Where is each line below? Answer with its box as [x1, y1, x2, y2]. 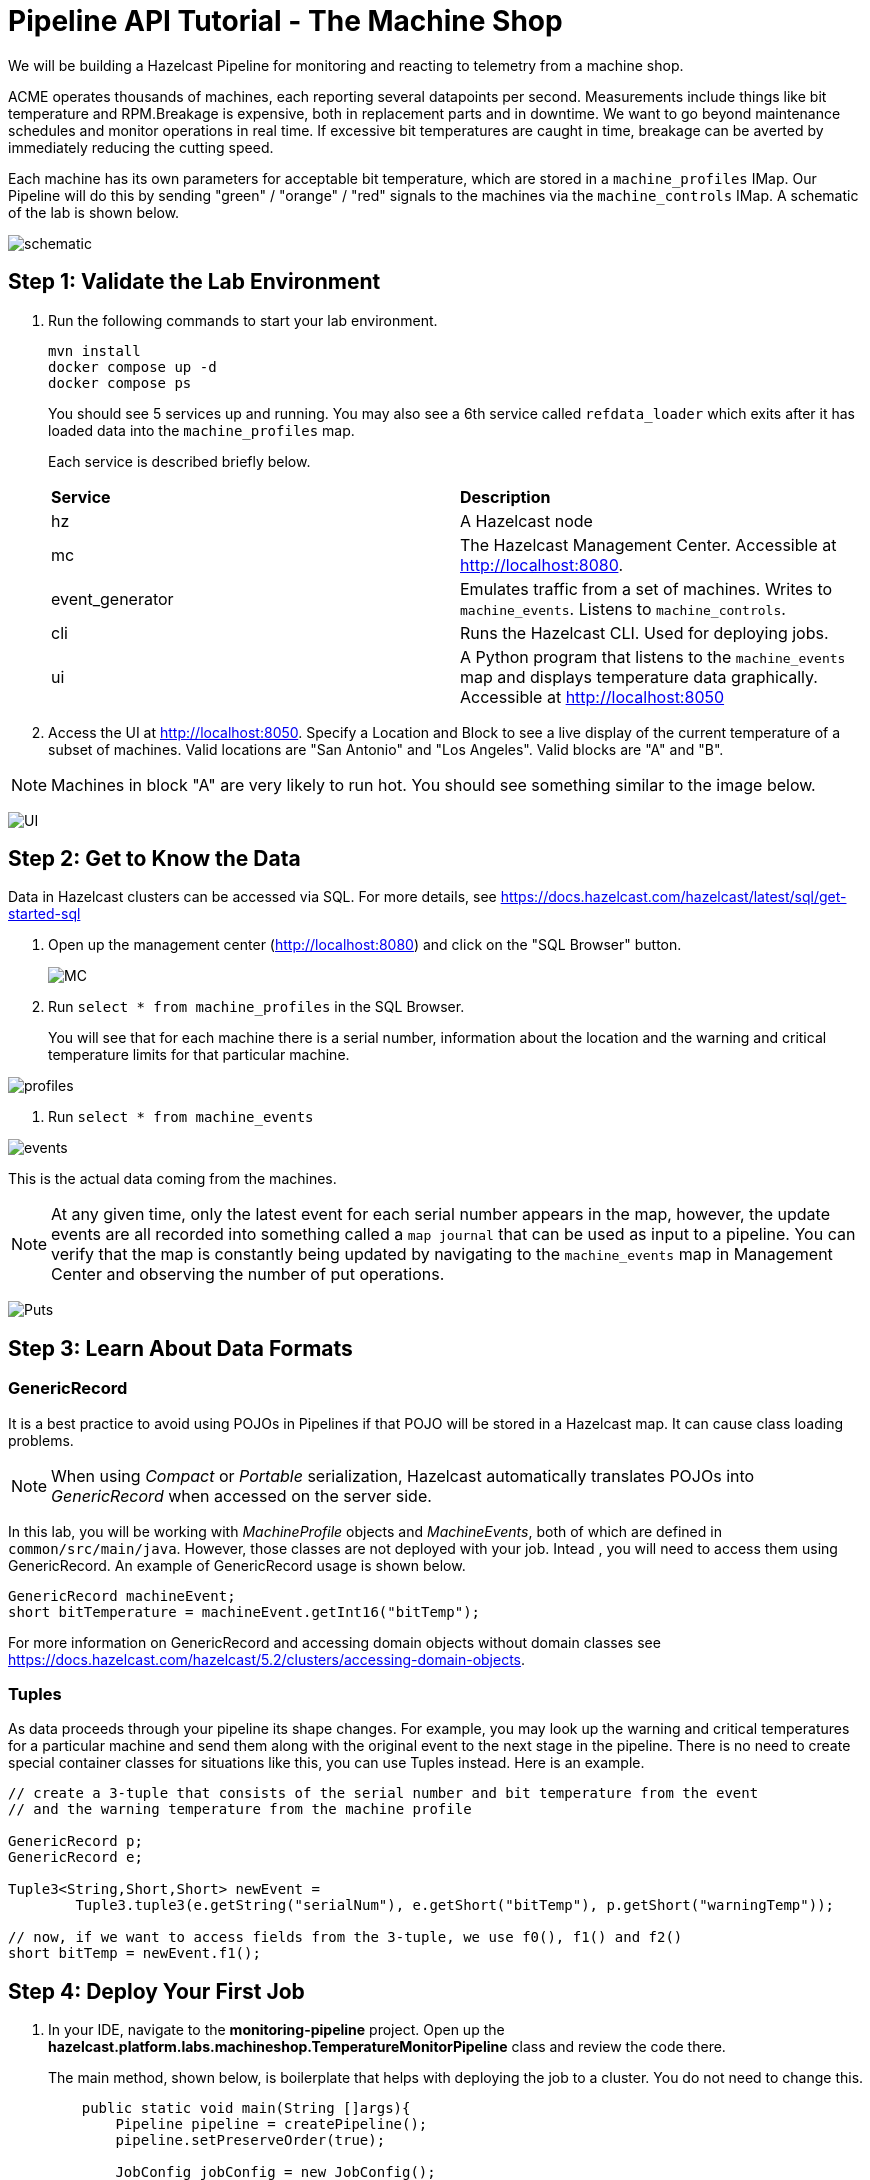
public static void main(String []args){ [81, 2100, 411, 2117]
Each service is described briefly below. [48, 452, 311, 470]
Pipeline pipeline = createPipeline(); [115, 2116, 428, 2133]
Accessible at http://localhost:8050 [460, 686, 725, 707]
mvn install [48, 342, 141, 359]
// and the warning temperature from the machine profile [8, 1801, 472, 1818]
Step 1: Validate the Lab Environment [8, 269, 381, 295]
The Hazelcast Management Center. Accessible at [460, 534, 837, 555]
